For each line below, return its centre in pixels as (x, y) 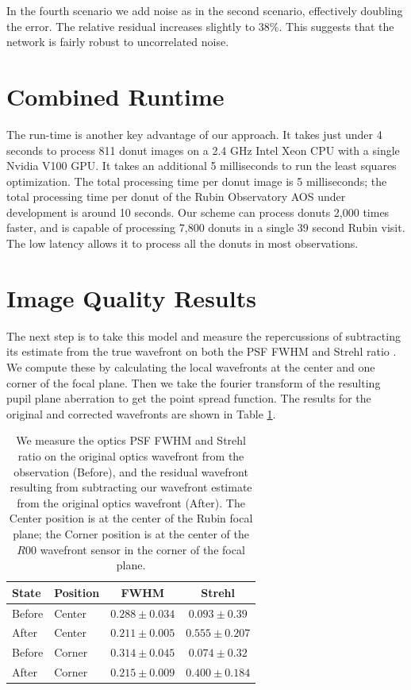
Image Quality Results (131, 297)
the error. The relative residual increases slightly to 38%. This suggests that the (200, 26)
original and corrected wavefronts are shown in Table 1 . (141, 413)
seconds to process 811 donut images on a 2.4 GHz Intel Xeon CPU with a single (203, 150)
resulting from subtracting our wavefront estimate (131, 487)
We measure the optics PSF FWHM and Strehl (131, 440)
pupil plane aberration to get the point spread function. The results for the (189, 398)
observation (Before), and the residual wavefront (131, 471)
